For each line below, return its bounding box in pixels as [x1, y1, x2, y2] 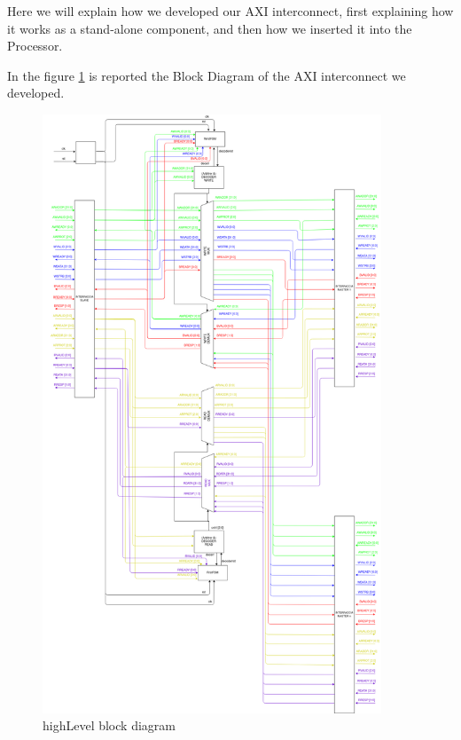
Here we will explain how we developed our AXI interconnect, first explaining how [7, 2, 454, 20]
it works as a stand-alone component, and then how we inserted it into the [7, 19, 412, 37]
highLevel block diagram [43, 716, 176, 735]
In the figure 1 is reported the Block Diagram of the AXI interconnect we [7, 66, 406, 84]
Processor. [7, 36, 63, 55]
